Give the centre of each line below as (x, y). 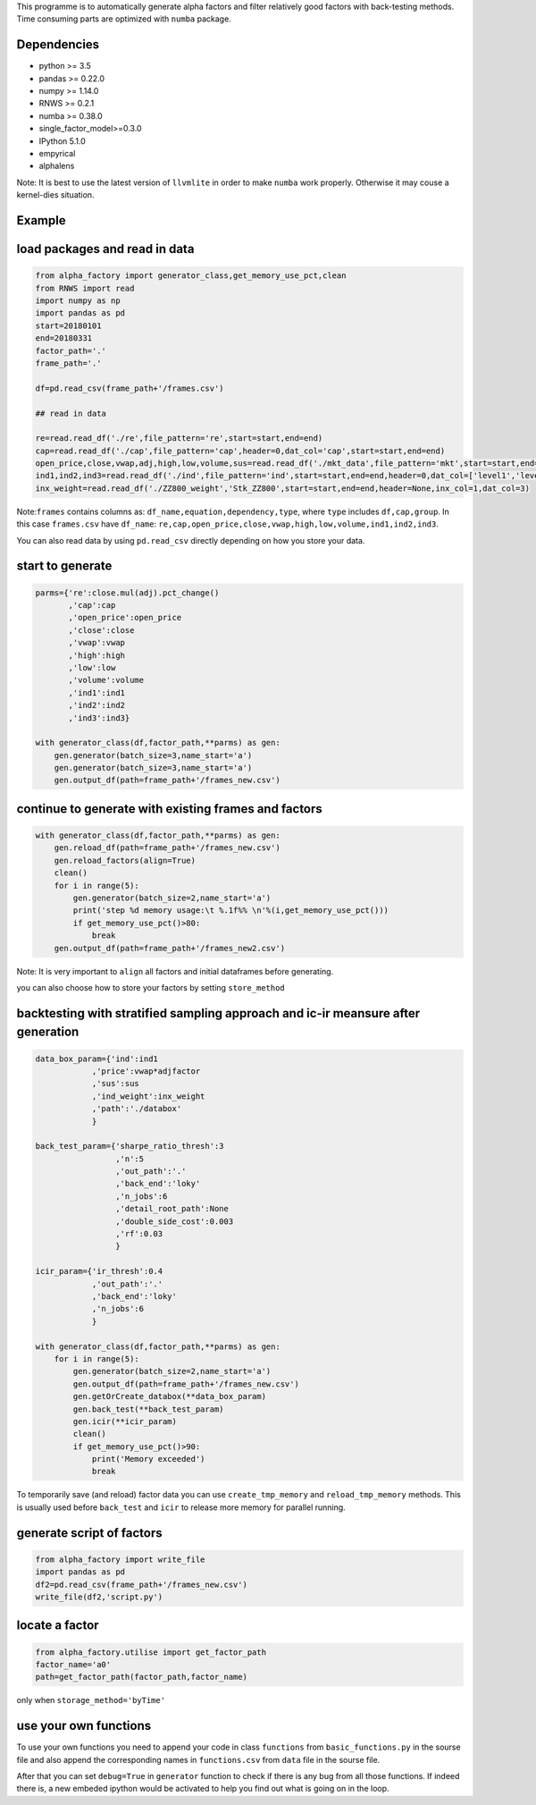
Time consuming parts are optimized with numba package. (124, 19)
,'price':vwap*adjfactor (146, 1071)
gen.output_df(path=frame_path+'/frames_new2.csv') (170, 948)
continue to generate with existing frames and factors (170, 809)
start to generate (64, 566)
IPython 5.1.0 (63, 141)
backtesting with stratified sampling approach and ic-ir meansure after (218, 1013)
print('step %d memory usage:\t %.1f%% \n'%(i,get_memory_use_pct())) (230, 911)
